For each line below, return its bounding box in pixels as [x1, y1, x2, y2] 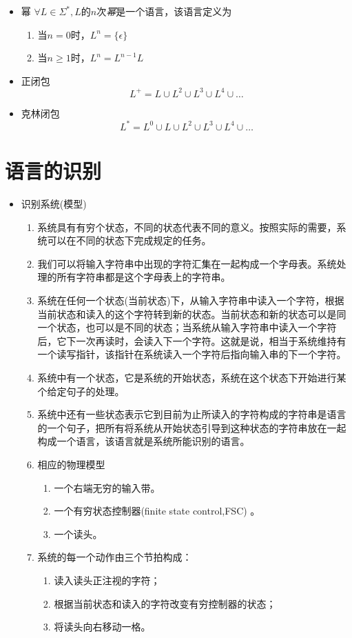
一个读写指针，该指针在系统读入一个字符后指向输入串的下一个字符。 [37, 347, 346, 361]
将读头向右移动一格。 [54, 619, 151, 634]
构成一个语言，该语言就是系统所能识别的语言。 [37, 434, 250, 448]
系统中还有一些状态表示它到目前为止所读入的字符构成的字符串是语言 [37, 407, 346, 421]
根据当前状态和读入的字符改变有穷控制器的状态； [54, 596, 276, 610]
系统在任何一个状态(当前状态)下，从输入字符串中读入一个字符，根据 [37, 293, 344, 308]
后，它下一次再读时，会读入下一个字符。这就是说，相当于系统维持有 [37, 333, 346, 348]
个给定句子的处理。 [37, 383, 125, 398]
